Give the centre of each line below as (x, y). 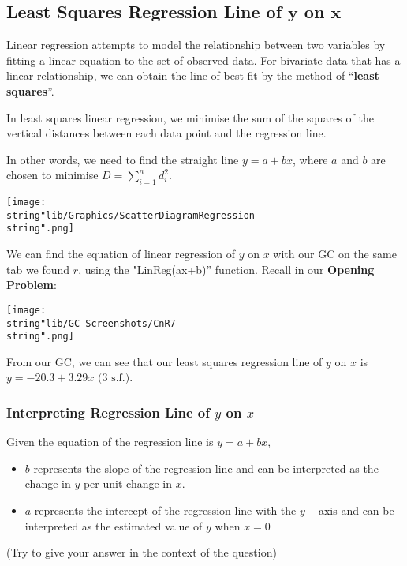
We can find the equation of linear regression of (121, 254)
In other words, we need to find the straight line (123, 159)
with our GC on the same (335, 254)
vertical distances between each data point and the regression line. (166, 133)
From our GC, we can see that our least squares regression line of (164, 361)
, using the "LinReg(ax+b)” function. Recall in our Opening (226, 269)
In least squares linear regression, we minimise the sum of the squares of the (190, 117)
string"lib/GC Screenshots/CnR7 (91, 323)
